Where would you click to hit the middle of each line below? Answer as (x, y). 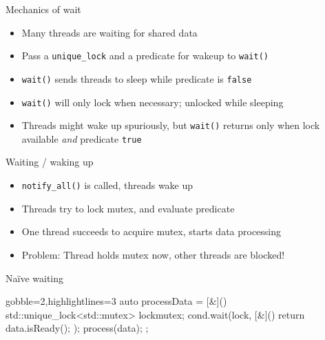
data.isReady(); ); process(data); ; (77, 328)
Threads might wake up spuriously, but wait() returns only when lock (171, 125)
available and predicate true (82, 138)
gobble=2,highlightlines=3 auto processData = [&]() (116, 301)
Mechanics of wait (43, 9)
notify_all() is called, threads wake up (107, 185)
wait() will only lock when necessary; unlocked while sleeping (153, 102)
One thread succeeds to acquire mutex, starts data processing (151, 231)
